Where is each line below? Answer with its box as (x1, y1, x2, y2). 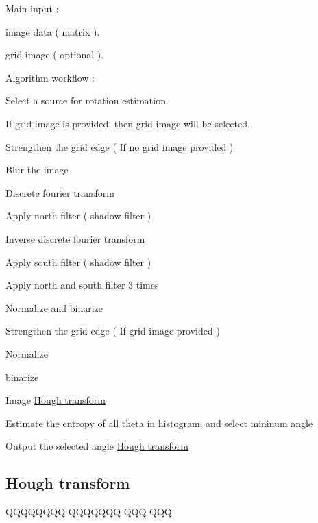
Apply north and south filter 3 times (5, 278, 159, 292)
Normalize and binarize (5, 300, 103, 315)
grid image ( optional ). (5, 47, 104, 62)
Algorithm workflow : (5, 70, 95, 84)
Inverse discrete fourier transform (5, 231, 145, 245)
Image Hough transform (5, 393, 106, 407)
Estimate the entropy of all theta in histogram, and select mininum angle (5, 415, 313, 430)
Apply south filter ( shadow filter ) (5, 254, 151, 269)
